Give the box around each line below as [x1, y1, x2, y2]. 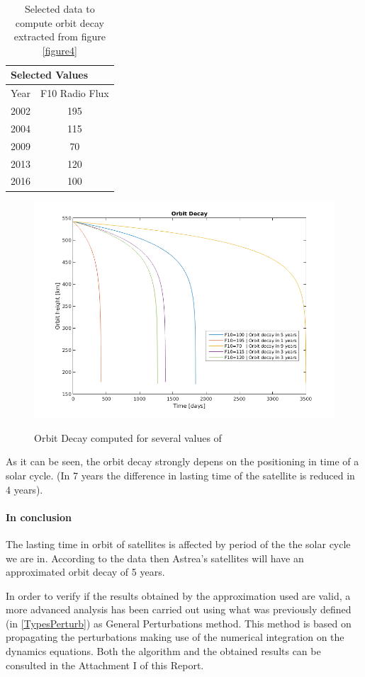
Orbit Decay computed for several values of [34, 430, 222, 445]
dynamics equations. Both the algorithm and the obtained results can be [6, 644, 321, 659]
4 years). [6, 482, 43, 496]
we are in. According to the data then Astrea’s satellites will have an [6, 550, 304, 565]
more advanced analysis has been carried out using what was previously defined [6, 602, 352, 617]
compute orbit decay [15, 15, 104, 30]
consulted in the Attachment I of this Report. [6, 657, 204, 672]
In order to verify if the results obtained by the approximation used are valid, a [6, 588, 351, 603]
